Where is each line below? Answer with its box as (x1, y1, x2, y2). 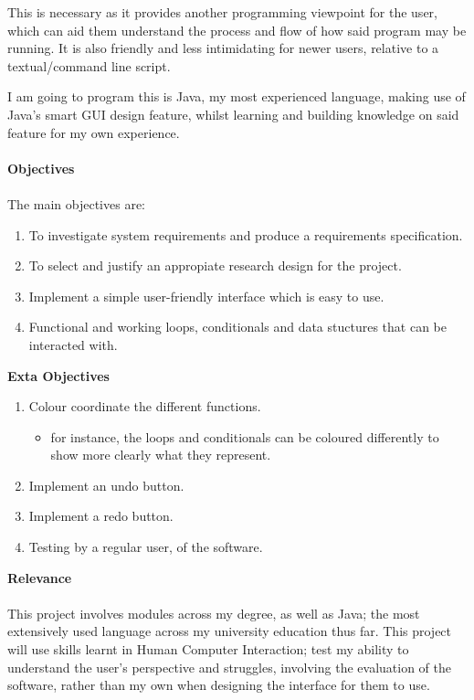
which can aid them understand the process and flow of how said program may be (7, 20, 467, 39)
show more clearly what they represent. (50, 445, 271, 464)
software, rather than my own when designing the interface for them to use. (7, 675, 430, 695)
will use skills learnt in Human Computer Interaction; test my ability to (7, 640, 409, 659)
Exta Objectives (7, 366, 110, 385)
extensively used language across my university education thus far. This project (7, 621, 452, 641)
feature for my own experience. (7, 122, 180, 142)
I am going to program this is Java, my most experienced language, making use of (7, 87, 466, 106)
